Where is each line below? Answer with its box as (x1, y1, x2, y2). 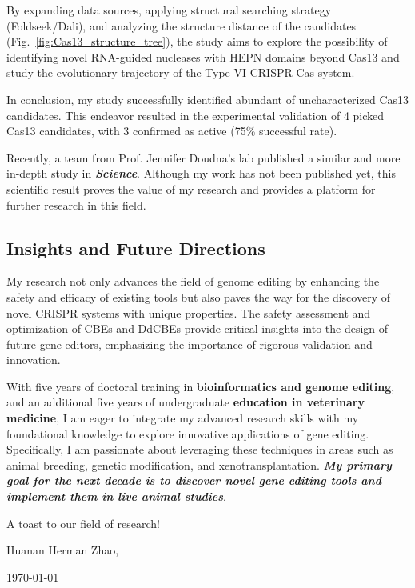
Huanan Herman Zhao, (6, 542, 119, 558)
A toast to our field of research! (6, 514, 160, 531)
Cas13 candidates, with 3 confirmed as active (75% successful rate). (6, 122, 337, 139)
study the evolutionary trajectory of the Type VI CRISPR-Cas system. (6, 64, 355, 81)
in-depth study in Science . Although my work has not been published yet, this (6, 165, 396, 182)
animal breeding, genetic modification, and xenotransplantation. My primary (6, 456, 392, 473)
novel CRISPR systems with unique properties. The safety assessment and (6, 304, 371, 321)
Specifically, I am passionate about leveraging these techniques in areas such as (6, 441, 393, 458)
